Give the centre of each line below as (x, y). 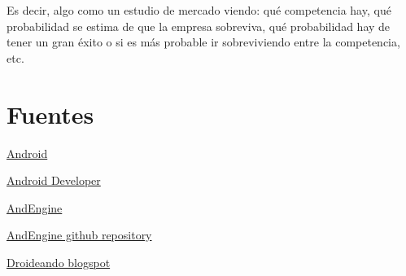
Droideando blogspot (59, 262)
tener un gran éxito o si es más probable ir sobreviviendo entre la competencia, (203, 42)
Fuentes (50, 114)
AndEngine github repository (79, 235)
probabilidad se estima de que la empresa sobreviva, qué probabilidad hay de (199, 26)
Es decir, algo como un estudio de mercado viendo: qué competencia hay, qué (199, 10)
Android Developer (54, 180)
